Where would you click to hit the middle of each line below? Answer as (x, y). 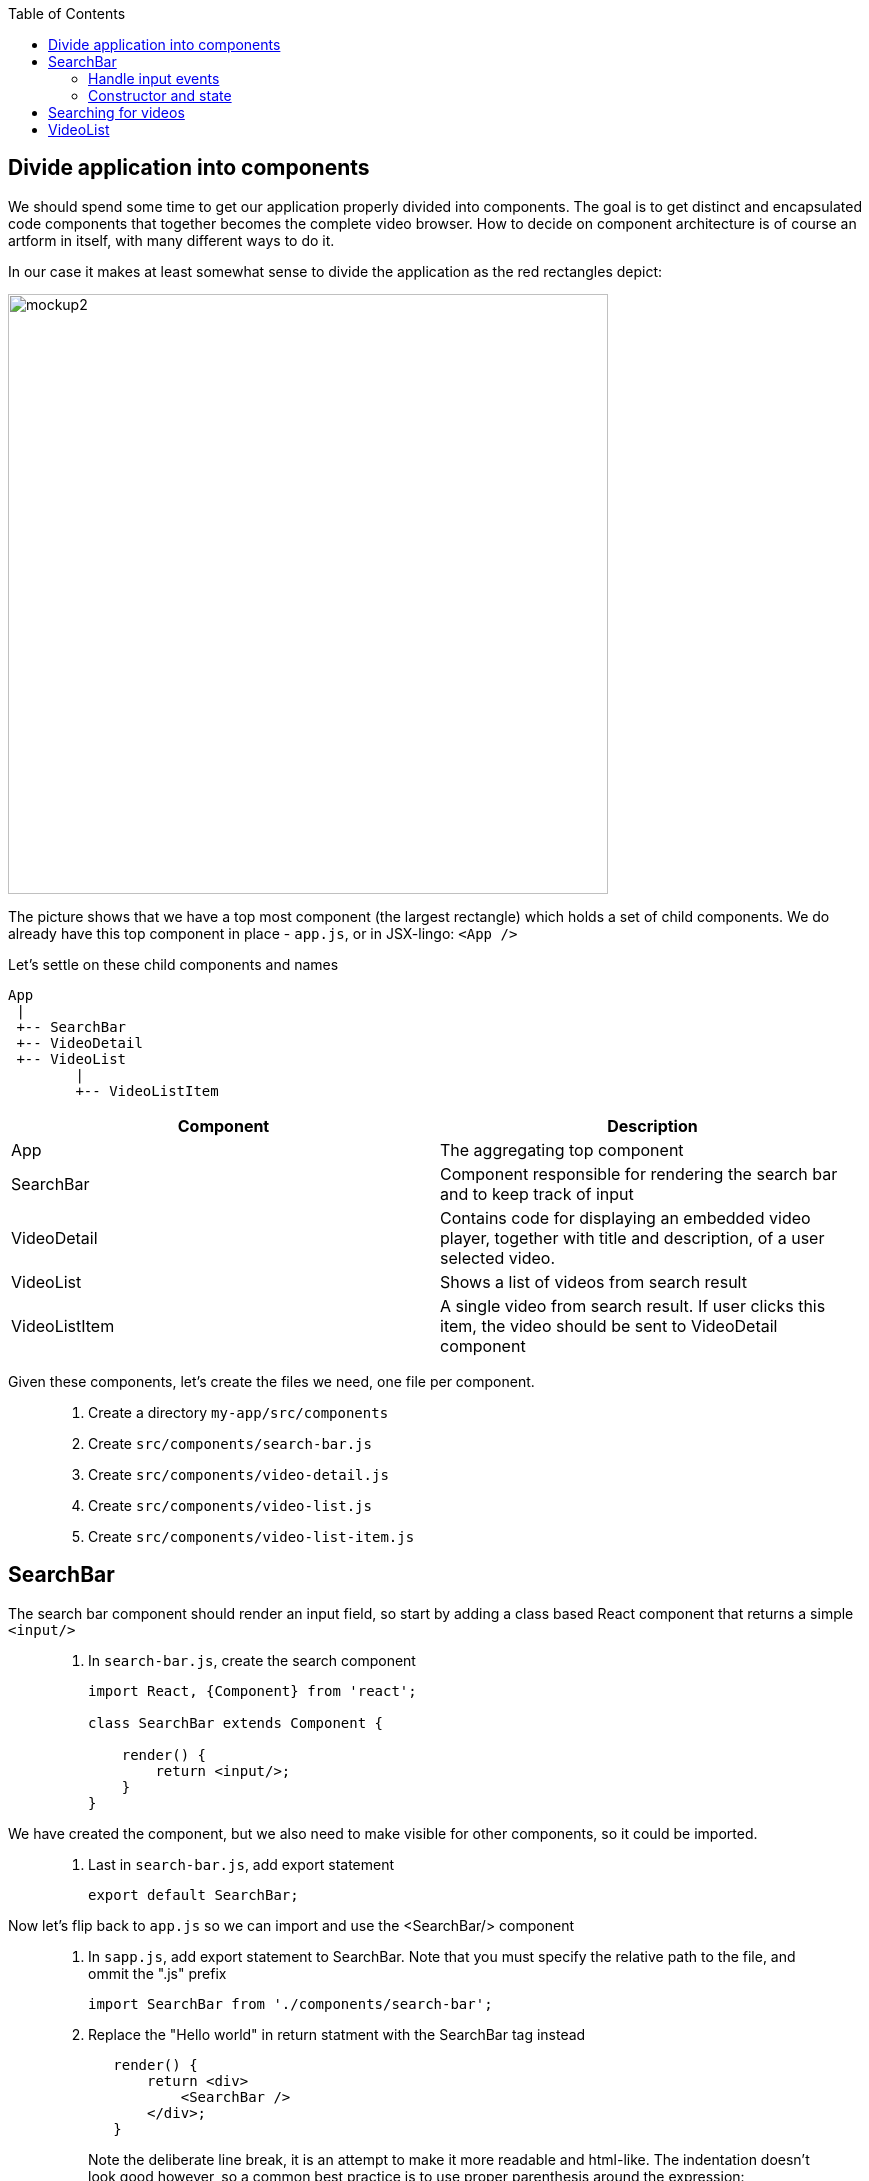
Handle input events (154, 78)
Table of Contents (67, 13)
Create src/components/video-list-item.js (251, 1536)
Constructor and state (160, 95)
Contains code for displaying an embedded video (625, 1217)
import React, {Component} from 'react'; (252, 1690)
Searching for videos (116, 112)
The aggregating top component (562, 1149)
